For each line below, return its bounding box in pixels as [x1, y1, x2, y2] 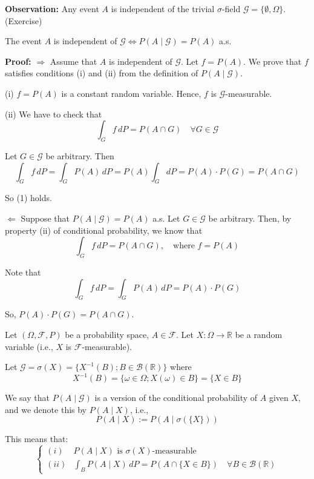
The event [5, 35, 42, 47]
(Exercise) [5, 14, 42, 27]
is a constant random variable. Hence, [61, 87, 201, 99]
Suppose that [21, 211, 70, 224]
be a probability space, [65, 328, 149, 340]
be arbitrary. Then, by [208, 211, 292, 224]
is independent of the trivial [111, 2, 215, 15]
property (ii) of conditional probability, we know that [5, 223, 203, 236]
